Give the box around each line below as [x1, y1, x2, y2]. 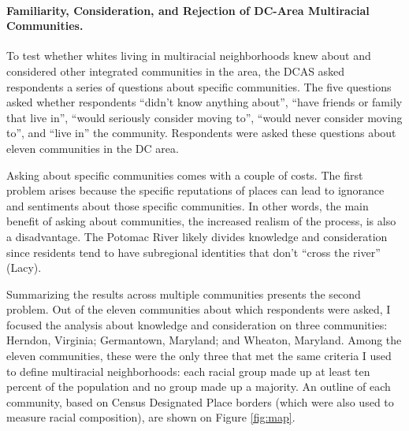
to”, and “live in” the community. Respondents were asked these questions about [6, 124, 396, 141]
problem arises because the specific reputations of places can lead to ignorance [6, 182, 385, 199]
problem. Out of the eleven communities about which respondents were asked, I [6, 301, 391, 318]
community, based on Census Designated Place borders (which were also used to [6, 393, 394, 410]
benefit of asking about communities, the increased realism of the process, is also [6, 213, 396, 229]
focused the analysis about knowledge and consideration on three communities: [6, 316, 388, 333]
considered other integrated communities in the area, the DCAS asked [6, 62, 345, 79]
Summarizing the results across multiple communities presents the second [6, 285, 361, 302]
